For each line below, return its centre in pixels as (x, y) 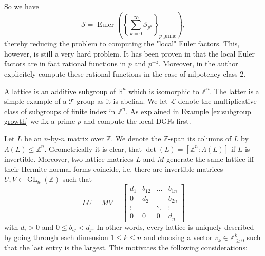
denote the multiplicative (217, 101)
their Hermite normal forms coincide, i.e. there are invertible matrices (114, 169)
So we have (22, 6)
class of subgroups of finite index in (60, 111)
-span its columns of (200, 138)
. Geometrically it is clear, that (93, 148)
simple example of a (35, 101)
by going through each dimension (56, 237)
